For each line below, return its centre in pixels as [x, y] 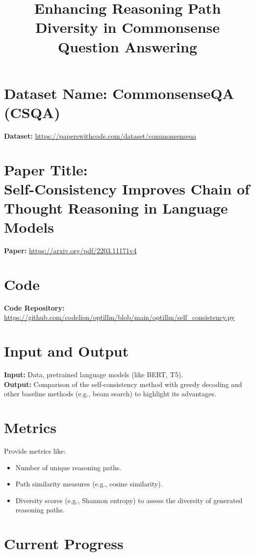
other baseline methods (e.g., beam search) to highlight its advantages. [110, 394]
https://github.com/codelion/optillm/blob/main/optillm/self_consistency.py [119, 317]
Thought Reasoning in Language [116, 208]
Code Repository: [34, 307]
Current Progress [64, 544]
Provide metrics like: [35, 451]
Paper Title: [46, 169]
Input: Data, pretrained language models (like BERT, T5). [94, 375]
